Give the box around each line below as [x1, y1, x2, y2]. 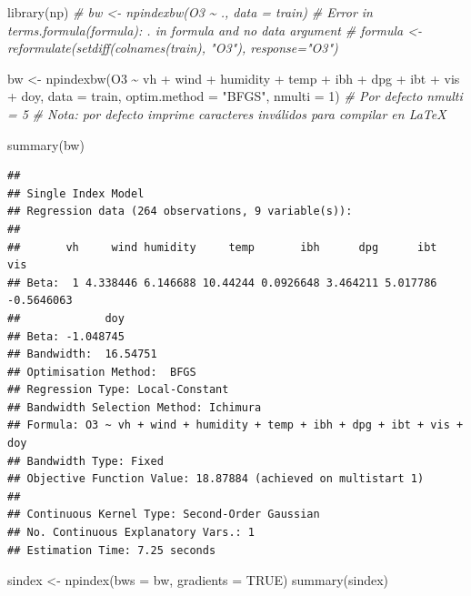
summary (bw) [7, 135, 85, 154]
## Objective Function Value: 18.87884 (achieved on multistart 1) [7, 472, 425, 486]
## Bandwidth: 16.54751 [7, 348, 157, 361]
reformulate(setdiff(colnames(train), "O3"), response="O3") [7, 38, 338, 57]
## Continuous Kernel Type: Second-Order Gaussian [7, 508, 320, 521]
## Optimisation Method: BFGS [7, 365, 196, 379]
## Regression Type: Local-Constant [7, 383, 229, 397]
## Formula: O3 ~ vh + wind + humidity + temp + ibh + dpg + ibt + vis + [7, 419, 464, 432]
